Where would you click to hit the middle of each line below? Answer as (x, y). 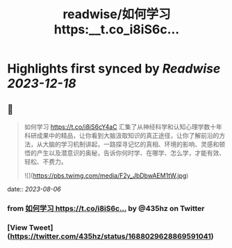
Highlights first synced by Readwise (114, 69)
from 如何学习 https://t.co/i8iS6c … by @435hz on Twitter (106, 208)
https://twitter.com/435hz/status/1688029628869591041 (111, 236)
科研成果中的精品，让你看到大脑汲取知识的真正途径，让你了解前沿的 (122, 135)
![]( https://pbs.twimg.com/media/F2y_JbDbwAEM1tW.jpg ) (106, 176)
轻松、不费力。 (45, 162)
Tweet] (41, 227)
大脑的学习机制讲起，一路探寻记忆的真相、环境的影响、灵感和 (131, 144)
